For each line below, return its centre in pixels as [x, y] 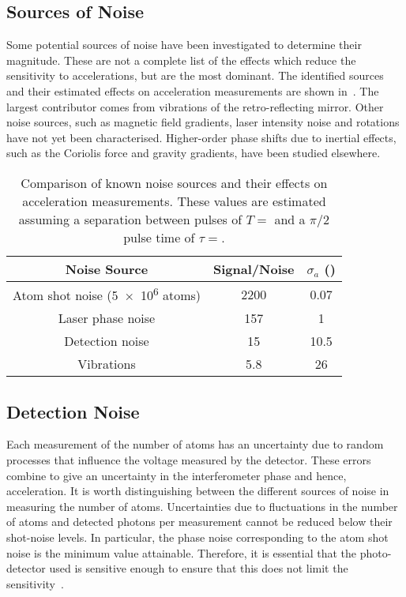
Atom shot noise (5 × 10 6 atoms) [107, 294]
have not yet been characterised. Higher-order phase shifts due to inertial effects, [201, 137]
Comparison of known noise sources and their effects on [174, 182]
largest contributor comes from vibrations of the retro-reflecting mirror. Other [195, 106]
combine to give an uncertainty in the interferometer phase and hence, [177, 475]
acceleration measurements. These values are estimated [174, 201]
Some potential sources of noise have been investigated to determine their [184, 45]
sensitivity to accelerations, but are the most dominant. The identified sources [195, 75]
